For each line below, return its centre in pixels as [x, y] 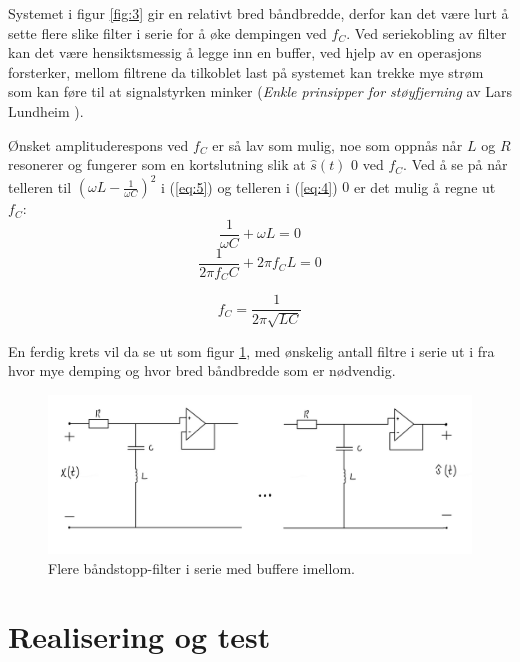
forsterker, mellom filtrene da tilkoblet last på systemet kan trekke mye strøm [246, 71]
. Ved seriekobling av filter [426, 32]
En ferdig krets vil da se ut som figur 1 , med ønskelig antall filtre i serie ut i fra [251, 350]
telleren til [40, 186]
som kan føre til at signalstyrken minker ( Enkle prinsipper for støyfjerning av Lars [260, 91]
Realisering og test [139, 636]
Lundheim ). [46, 110]
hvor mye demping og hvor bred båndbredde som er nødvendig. [202, 370]
